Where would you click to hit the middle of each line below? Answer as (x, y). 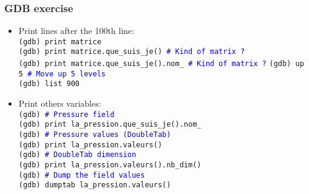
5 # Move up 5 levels (62, 74)
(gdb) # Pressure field (66, 114)
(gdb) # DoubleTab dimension (77, 155)
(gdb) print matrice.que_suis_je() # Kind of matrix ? (132, 52)
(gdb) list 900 (49, 84)
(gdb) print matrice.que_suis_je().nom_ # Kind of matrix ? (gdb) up (161, 64)
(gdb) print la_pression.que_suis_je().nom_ (110, 125)
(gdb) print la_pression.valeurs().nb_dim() (110, 165)
